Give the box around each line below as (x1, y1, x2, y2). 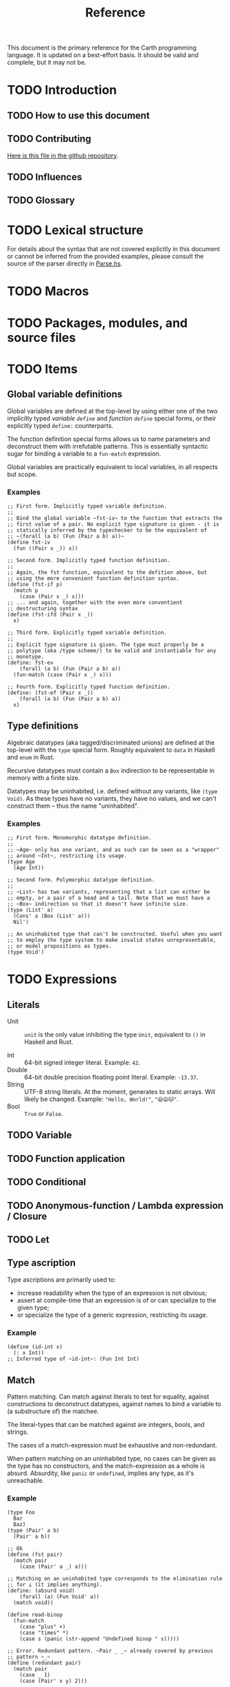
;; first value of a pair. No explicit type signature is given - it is (7, 521, 220, 528)
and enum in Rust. (7, 753, 55, 761)
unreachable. (7, 1476, 45, 1484)
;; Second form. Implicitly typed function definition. (7, 557, 170, 563)
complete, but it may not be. (7, 58, 87, 67)
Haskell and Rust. (24, 1038, 73, 1046)
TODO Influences (7, 171, 82, 183)
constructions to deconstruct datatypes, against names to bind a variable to (7, 1399, 222, 1408)
